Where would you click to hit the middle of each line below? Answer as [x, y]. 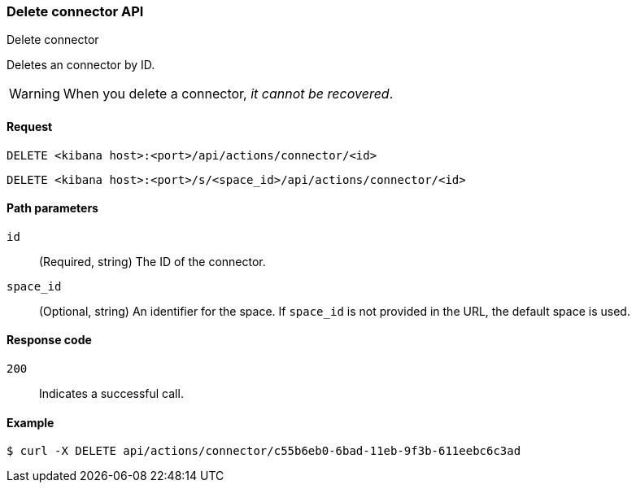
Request [30, 126]
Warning [35, 94]
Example [30, 422]
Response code [49, 340]
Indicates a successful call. [111, 394]
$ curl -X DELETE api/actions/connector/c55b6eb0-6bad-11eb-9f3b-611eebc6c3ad [264, 451]
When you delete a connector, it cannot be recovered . [228, 94]
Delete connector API [75, 11]
